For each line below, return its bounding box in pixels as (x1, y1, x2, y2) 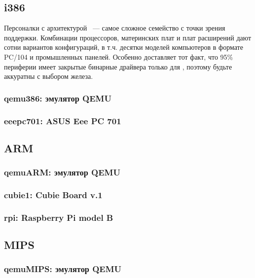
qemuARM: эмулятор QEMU (4, 166, 120, 178)
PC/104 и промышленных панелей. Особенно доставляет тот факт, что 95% (4, 51, 233, 62)
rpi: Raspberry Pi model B (4, 211, 113, 223)
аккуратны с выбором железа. (4, 71, 93, 81)
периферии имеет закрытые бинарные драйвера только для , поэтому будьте (4, 61, 232, 71)
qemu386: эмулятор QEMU (4, 92, 111, 104)
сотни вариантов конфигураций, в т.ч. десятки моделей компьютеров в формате (4, 42, 243, 52)
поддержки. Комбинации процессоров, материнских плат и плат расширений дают (4, 32, 252, 42)
